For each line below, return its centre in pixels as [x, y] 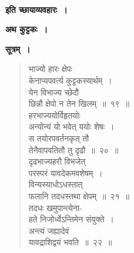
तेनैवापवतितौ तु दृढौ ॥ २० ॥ [73, 149]
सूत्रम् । [18, 49]
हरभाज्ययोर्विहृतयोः [54, 115]
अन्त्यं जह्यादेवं [49, 230]
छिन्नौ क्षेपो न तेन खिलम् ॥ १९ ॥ [79, 103]
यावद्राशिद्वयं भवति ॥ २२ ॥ [70, 242]
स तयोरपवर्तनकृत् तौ [59, 138]
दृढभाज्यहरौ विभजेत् [57, 161]
